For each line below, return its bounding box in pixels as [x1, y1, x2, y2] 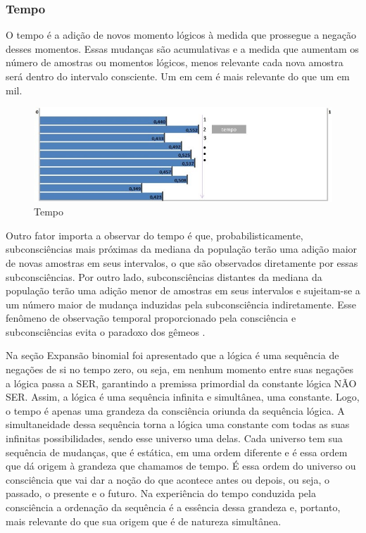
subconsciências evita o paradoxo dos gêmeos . [6, 324, 206, 339]
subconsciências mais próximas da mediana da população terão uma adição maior [6, 242, 358, 256]
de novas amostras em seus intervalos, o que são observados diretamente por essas [6, 255, 358, 270]
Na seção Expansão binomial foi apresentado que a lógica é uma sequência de [6, 348, 339, 363]
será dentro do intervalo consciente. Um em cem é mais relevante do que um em [6, 69, 350, 83]
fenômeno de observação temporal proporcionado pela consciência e [6, 311, 296, 325]
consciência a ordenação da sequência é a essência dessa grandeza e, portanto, [6, 500, 341, 515]
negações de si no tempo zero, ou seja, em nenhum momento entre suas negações [6, 362, 353, 377]
